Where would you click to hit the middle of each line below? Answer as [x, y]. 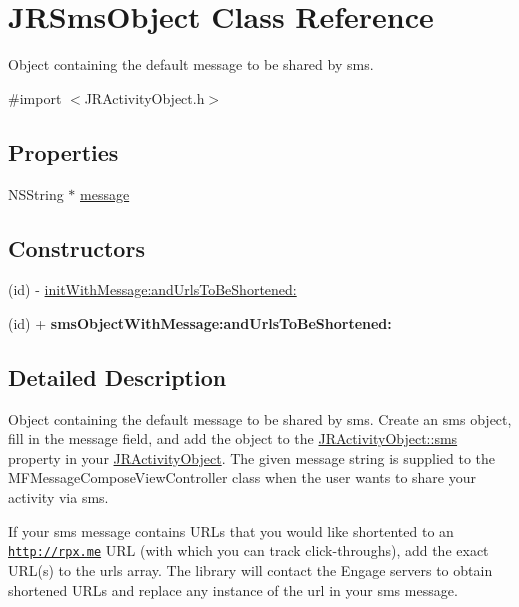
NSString [36, 193]
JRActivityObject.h [144, 97]
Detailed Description [117, 376]
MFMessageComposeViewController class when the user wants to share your [242, 477]
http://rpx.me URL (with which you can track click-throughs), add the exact [248, 550]
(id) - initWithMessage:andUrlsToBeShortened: [152, 289]
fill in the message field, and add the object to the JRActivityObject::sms [233, 438]
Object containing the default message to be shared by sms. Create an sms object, [260, 418]
